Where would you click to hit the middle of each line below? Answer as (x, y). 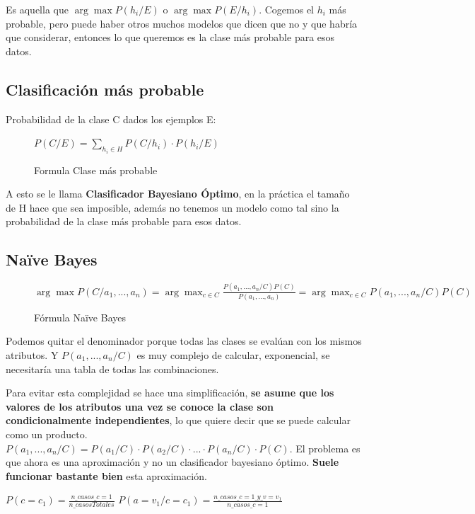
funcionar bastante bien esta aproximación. (106, 475)
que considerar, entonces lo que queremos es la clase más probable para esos (170, 37)
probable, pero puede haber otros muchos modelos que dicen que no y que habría (182, 23)
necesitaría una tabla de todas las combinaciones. (112, 369)
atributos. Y (32, 355)
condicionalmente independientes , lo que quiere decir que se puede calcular (178, 420)
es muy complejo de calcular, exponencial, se (233, 355)
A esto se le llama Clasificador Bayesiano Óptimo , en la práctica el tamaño (178, 194)
